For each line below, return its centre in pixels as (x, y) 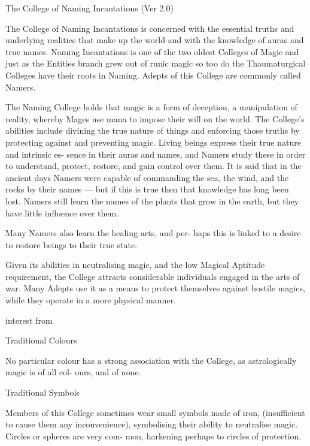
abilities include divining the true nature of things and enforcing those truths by (153, 130)
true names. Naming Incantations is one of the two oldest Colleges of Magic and (152, 51)
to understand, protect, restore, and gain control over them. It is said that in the (154, 166)
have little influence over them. (62, 213)
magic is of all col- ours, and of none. (73, 372)
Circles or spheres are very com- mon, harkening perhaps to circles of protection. (154, 436)
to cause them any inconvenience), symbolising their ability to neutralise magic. (152, 424)
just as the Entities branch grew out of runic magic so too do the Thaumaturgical (156, 63)
